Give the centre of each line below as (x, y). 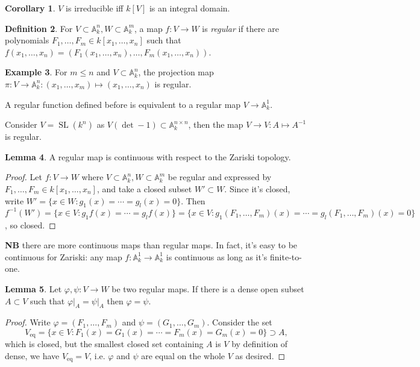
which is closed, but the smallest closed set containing (104, 344)
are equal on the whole (183, 356)
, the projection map (176, 72)
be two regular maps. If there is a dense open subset (208, 289)
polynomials (27, 40)
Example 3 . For (36, 72)
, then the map (216, 124)
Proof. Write (28, 322)
